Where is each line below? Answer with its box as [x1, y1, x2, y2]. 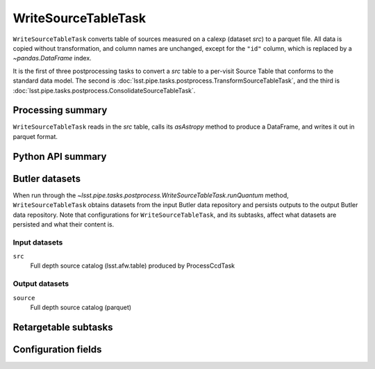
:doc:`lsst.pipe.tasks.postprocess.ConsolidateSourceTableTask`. [12, 86, 196, 95]
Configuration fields [12, 343, 102, 355]
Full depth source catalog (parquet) [30, 303, 132, 311]
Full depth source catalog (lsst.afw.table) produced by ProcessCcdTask [30, 261, 235, 270]
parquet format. [12, 132, 58, 140]
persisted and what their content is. [12, 220, 115, 229]
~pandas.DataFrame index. [12, 54, 92, 63]
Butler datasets [12, 172, 81, 184]
